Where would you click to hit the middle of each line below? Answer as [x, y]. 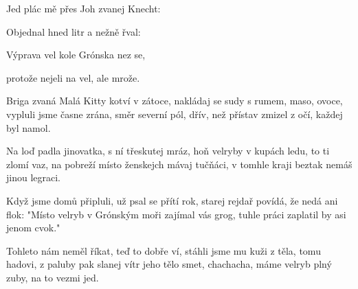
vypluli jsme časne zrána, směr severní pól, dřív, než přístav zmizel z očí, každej [175, 114]
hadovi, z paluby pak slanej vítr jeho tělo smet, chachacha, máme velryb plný [169, 264]
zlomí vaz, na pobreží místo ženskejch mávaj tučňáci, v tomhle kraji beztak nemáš [179, 164]
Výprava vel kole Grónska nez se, [76, 55]
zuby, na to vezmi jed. [53, 277]
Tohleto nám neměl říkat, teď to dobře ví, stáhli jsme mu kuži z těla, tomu [164, 250]
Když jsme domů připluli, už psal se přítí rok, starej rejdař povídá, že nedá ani [172, 200]
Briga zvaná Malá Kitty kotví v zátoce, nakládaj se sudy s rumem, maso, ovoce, [175, 101]
